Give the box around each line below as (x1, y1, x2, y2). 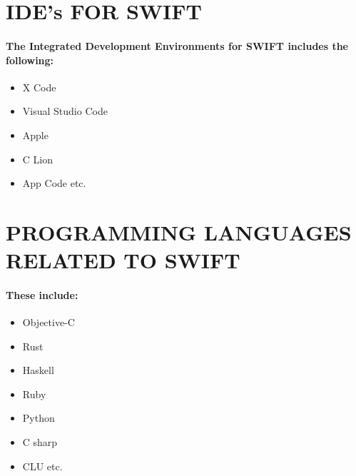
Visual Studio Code (22, 103, 108, 118)
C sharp (22, 435, 58, 450)
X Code (22, 79, 56, 94)
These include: (6, 287, 78, 302)
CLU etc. (22, 458, 63, 473)
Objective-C (22, 315, 75, 330)
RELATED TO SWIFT (6, 245, 240, 275)
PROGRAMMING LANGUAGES (6, 217, 352, 246)
